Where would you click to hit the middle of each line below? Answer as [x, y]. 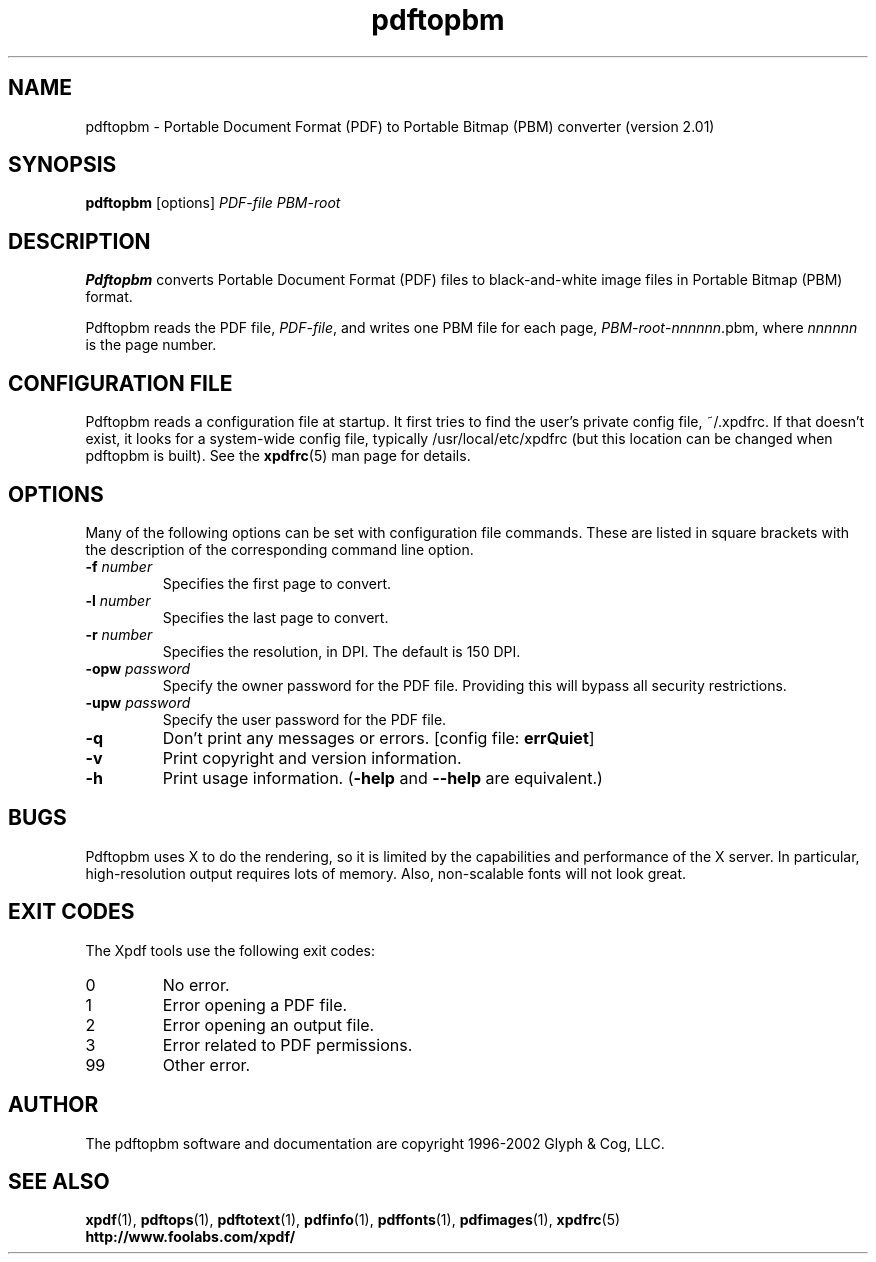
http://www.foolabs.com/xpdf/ [190, 1237]
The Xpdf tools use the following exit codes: [230, 950]
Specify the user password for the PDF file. [304, 719]
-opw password [138, 668]
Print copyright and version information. [312, 757]
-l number [118, 600]
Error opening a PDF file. [255, 1004]
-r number [119, 634]
